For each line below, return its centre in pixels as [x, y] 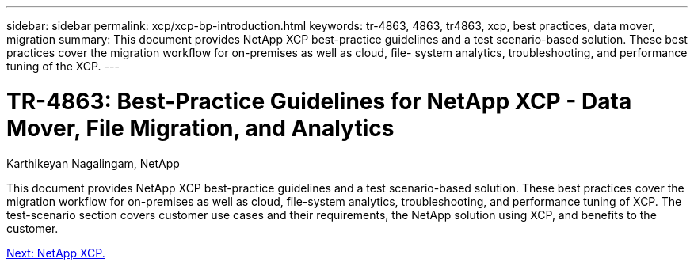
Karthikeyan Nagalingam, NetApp [93, 163]
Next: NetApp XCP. [56, 253]
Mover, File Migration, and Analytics [200, 128]
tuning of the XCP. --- [63, 66]
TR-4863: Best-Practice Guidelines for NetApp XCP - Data [319, 101]
